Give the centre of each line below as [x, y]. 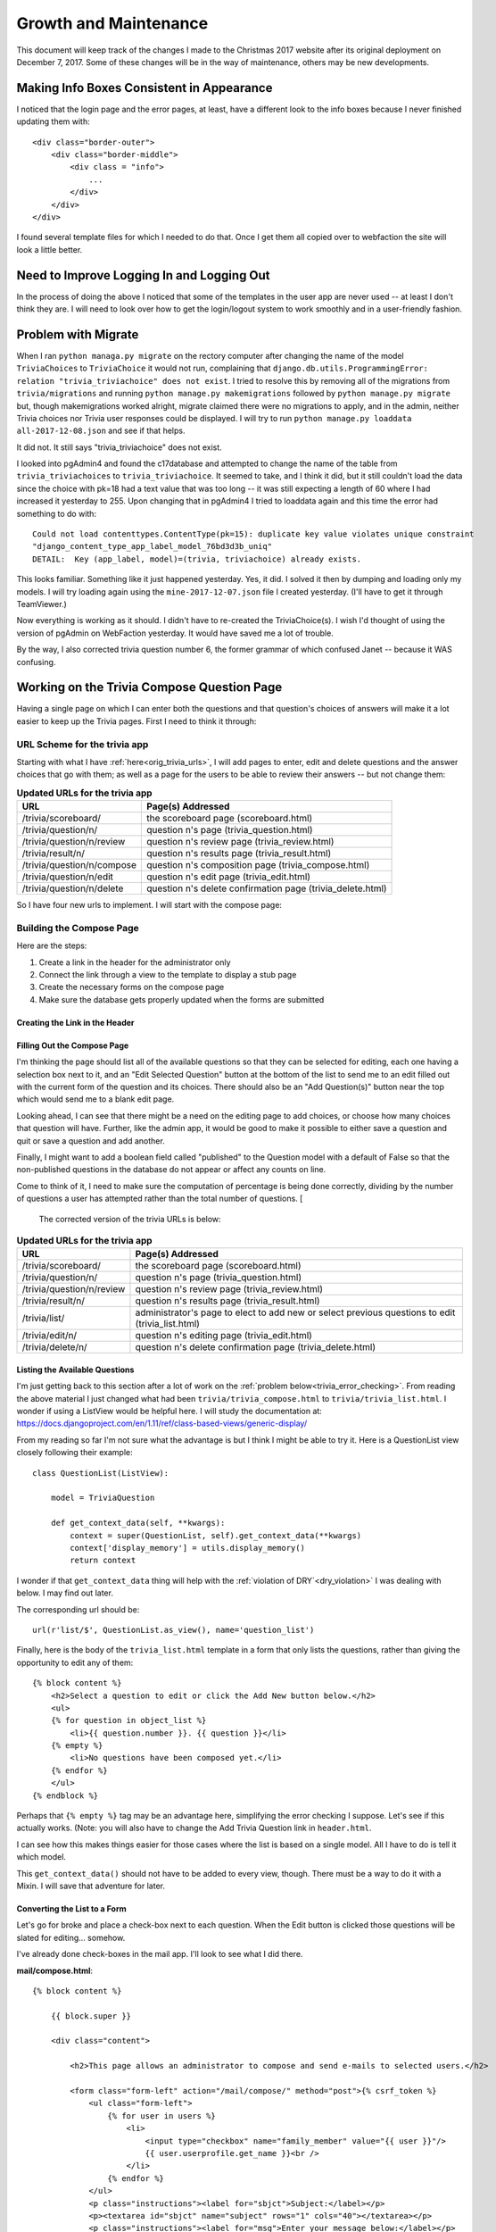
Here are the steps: [52, 945]
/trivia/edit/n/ [50, 1336]
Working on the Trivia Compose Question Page [149, 687]
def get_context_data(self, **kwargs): [138, 1523]
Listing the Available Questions [75, 1370]
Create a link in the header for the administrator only [135, 962]
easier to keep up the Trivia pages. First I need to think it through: [136, 721]
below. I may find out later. [65, 1593]
